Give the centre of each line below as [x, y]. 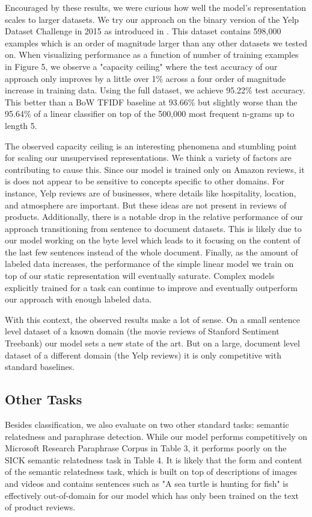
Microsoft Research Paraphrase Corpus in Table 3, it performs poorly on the [146, 448]
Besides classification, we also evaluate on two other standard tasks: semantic [147, 425]
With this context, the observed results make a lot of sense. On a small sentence [153, 319]
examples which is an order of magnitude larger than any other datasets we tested [156, 42]
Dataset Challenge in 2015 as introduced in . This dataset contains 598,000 [143, 31]
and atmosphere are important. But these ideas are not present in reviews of [146, 205]
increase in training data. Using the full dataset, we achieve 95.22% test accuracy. [155, 90]
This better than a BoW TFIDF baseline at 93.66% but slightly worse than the [151, 102]
